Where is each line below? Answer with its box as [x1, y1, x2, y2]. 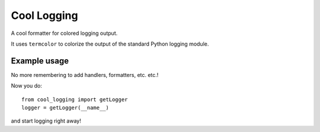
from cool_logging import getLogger [21, 96, 128, 103]
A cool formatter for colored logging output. [11, 30, 118, 37]
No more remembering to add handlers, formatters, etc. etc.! [11, 71, 159, 78]
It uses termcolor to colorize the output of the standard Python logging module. [11, 40, 209, 47]
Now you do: [11, 82, 43, 89]
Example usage [11, 56, 69, 66]
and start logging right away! [11, 117, 81, 124]
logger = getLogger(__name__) [21, 104, 110, 111]
